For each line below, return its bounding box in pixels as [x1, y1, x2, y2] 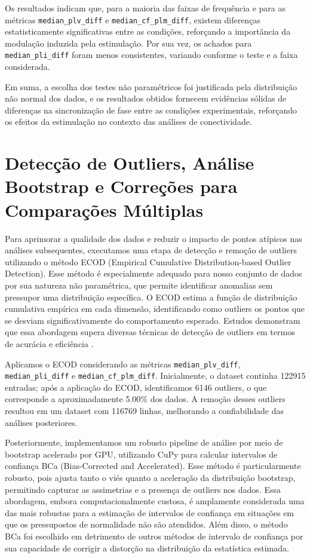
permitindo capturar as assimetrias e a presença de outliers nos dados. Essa [5, 483, 281, 495]
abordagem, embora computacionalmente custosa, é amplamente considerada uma [5, 495, 305, 507]
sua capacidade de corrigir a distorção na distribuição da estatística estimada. [5, 541, 289, 554]
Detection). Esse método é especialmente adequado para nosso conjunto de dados [5, 267, 302, 280]
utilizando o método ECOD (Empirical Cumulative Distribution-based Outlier [5, 255, 291, 268]
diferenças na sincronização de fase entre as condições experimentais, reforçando [5, 103, 297, 116]
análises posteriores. [5, 416, 78, 428]
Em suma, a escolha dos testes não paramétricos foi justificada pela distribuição [5, 80, 297, 93]
